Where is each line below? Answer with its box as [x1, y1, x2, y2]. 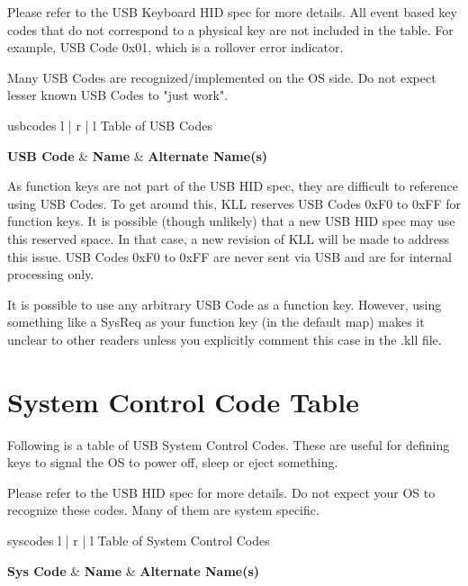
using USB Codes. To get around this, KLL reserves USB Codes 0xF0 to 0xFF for [7, 194, 462, 212]
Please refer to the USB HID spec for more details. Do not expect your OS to [7, 482, 436, 501]
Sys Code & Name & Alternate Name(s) [7, 561, 260, 580]
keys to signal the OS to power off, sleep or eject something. [7, 453, 338, 472]
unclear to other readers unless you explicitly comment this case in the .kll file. [7, 329, 442, 348]
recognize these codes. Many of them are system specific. [7, 500, 319, 519]
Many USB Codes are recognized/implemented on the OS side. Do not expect [7, 68, 436, 86]
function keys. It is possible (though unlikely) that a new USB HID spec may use [7, 212, 455, 230]
